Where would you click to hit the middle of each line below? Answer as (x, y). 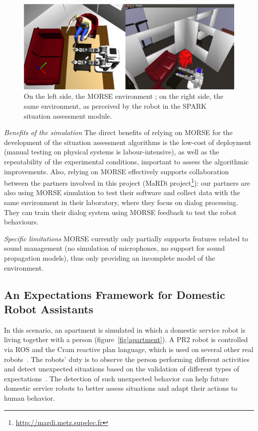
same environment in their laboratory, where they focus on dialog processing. (121, 202)
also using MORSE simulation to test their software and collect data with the (122, 192)
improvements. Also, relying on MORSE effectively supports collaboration (117, 171)
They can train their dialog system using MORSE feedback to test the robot (120, 212)
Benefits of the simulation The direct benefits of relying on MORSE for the (118, 132)
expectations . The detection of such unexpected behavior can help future (116, 378)
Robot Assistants (49, 309)
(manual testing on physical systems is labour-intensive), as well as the (112, 152)
